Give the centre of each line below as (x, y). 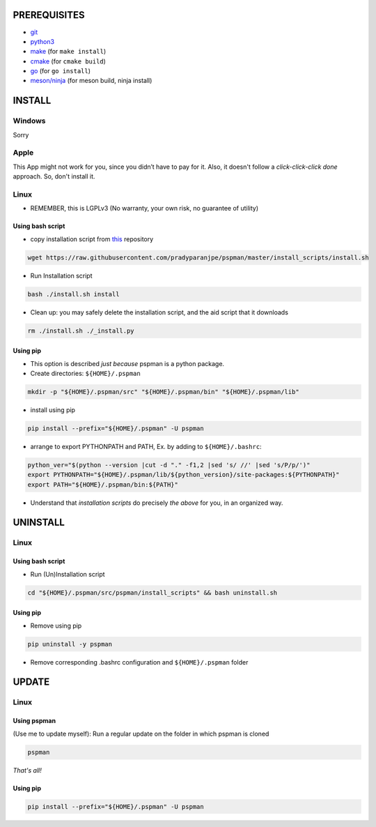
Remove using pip (56, 625)
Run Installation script (61, 275)
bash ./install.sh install (73, 294)
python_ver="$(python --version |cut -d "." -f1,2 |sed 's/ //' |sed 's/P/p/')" (169, 465)
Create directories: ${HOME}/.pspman (85, 373)
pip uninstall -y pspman (70, 644)
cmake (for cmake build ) (68, 61)
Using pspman (34, 721)
